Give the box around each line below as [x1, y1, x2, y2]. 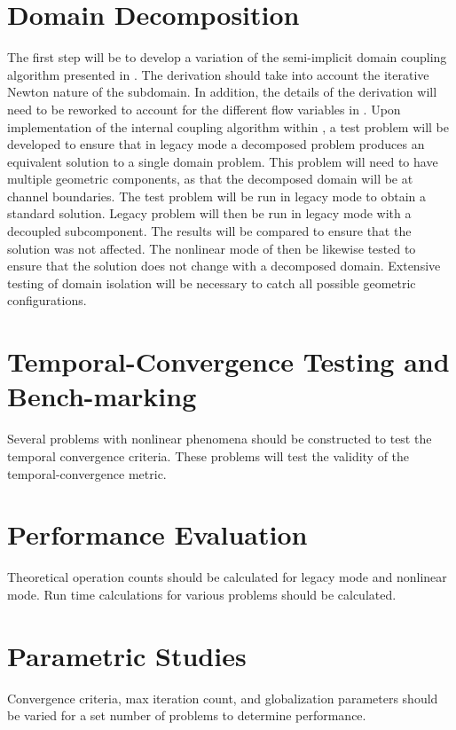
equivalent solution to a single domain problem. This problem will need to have [7, 152, 438, 170]
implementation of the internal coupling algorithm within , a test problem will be [7, 117, 450, 136]
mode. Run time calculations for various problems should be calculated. [7, 585, 397, 603]
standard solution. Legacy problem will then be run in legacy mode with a [7, 204, 412, 223]
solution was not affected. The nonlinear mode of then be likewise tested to [7, 239, 416, 257]
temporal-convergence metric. [7, 464, 167, 483]
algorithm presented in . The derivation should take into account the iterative [7, 65, 429, 83]
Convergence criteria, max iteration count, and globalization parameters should [7, 688, 438, 707]
